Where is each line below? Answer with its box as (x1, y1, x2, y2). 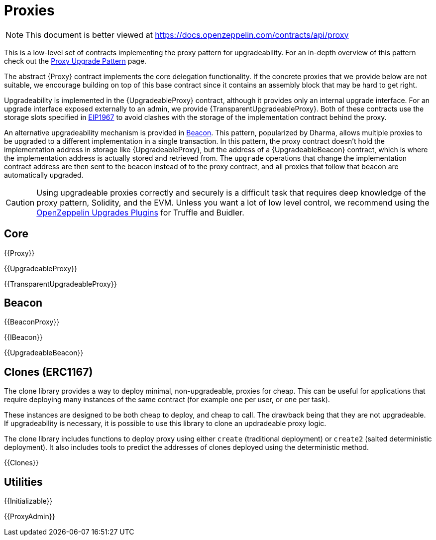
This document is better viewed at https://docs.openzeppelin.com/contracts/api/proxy (25, 29, 349, 40)
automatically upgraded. (4, 170, 84, 179)
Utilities (4, 475, 43, 488)
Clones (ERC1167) (4, 365, 93, 378)
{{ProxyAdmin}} (4, 512, 55, 521)
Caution (5, 197, 35, 208)
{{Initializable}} (4, 497, 53, 506)
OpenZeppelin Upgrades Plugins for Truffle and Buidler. (36, 207, 244, 217)
